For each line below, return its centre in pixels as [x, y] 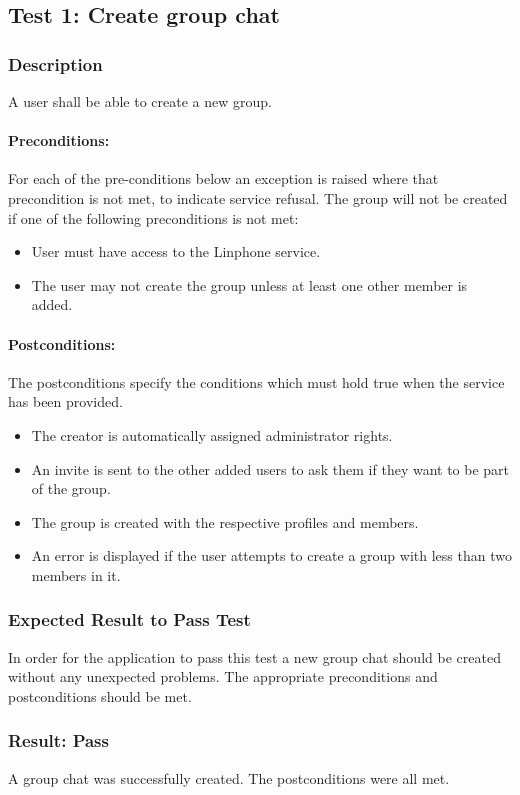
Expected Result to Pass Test [129, 619]
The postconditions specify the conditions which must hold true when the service [256, 381]
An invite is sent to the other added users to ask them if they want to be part [270, 468]
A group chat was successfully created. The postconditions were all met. [229, 777]
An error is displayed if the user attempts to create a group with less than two [271, 555]
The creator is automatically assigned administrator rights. [212, 434]
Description [55, 63]
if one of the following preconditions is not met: [153, 217]
